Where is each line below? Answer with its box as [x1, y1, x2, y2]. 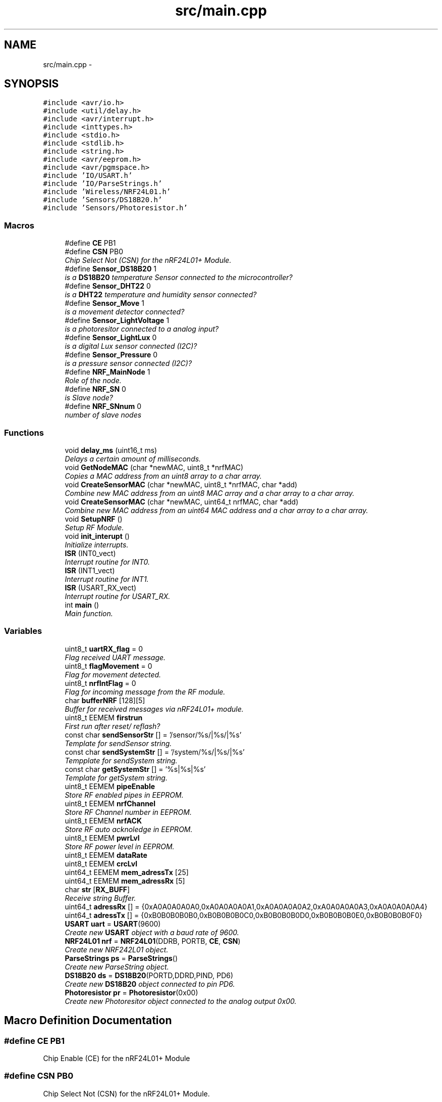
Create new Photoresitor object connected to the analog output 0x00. [65, 996, 297, 1005]
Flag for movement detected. [65, 670, 161, 679]
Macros [4, 220, 34, 231]
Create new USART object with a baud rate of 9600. [65, 928, 239, 937]
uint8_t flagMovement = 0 [65, 661, 152, 670]
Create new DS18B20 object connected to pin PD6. [65, 979, 235, 988]
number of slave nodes [65, 410, 142, 420]
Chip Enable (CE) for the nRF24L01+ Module [43, 1053, 190, 1063]
